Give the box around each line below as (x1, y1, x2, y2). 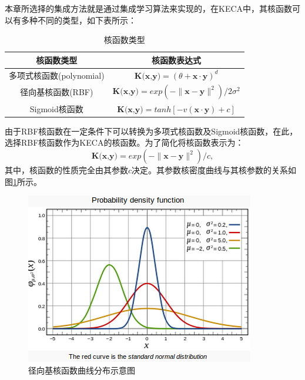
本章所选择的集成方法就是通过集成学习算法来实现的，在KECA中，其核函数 (5, 2, 293, 14)
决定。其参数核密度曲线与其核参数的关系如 (132, 164, 297, 176)
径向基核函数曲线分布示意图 (28, 364, 135, 376)
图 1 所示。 (5, 175, 42, 187)
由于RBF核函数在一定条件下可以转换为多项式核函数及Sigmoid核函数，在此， (5, 125, 298, 137)
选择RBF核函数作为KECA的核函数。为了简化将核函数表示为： (5, 136, 244, 149)
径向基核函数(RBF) (20, 86, 93, 98)
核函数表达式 (152, 53, 202, 66)
